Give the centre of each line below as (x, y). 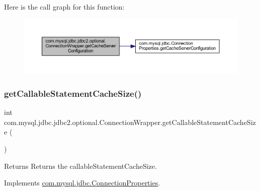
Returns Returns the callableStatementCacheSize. (80, 166)
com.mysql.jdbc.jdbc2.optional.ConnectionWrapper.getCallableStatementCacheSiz (130, 122)
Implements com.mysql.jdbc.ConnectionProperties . (82, 183)
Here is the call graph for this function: (64, 7)
